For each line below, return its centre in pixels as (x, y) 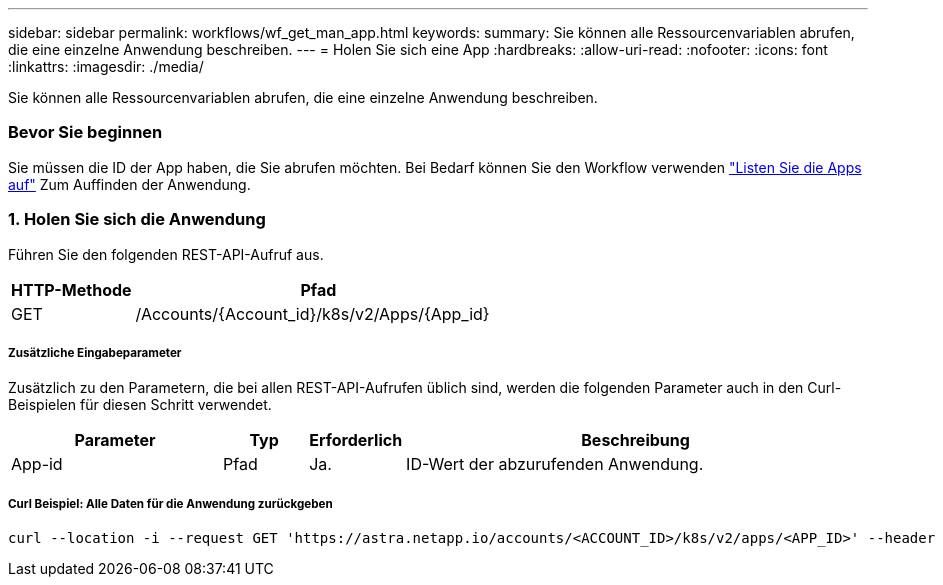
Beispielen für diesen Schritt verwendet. (140, 405)
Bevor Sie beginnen (85, 132)
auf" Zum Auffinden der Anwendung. (129, 184)
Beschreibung (635, 440)
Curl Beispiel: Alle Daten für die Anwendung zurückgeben (170, 503)
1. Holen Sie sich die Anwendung (137, 219)
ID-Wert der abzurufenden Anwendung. (555, 464)
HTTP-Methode (71, 289)
